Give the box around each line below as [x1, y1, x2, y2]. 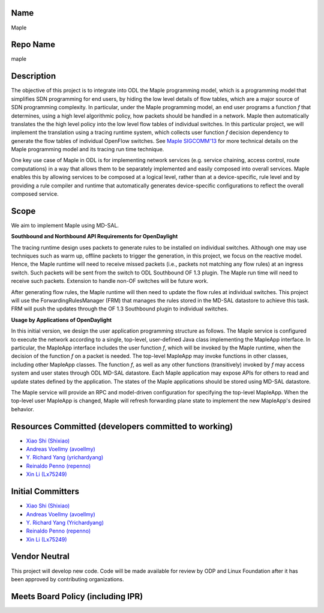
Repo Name [11, 40, 56, 50]
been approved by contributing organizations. [11, 575, 124, 582]
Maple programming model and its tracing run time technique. [11, 146, 164, 153]
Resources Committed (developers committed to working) [11, 421, 233, 432]
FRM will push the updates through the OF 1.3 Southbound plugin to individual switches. [11, 305, 229, 312]
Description [11, 71, 56, 81]
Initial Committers [11, 486, 80, 497]
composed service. [11, 190, 59, 198]
